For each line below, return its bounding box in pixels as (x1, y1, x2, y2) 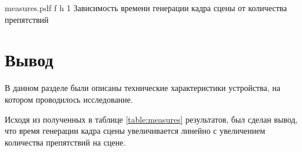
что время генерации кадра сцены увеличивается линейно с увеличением (5, 124, 265, 137)
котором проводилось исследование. (5, 93, 133, 105)
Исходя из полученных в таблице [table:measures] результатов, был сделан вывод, (5, 113, 298, 125)
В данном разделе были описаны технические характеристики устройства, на (5, 82, 280, 94)
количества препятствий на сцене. (5, 136, 126, 148)
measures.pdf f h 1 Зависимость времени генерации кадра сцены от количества (5, 2, 287, 13)
